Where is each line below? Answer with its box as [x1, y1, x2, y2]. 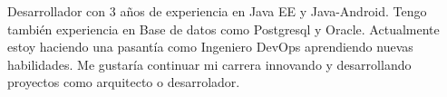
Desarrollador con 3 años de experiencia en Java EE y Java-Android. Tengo [7, 2, 427, 20]
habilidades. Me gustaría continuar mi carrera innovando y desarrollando [7, 54, 412, 73]
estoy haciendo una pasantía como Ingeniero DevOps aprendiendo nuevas [7, 37, 413, 56]
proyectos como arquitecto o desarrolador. [7, 73, 240, 92]
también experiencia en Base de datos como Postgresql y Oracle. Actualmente [7, 19, 440, 38]
